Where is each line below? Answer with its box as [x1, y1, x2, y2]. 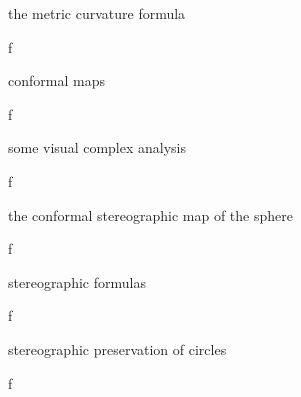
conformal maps [8, 70, 105, 91]
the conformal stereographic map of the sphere [8, 204, 293, 225]
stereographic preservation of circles [8, 338, 227, 359]
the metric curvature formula [8, 3, 186, 23]
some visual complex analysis [8, 137, 187, 158]
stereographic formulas [8, 271, 146, 292]
